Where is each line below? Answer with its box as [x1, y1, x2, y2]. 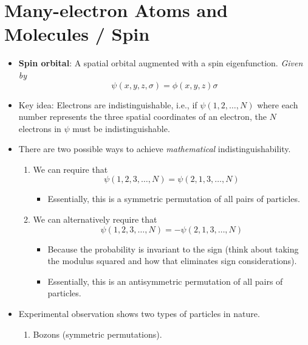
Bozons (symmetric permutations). [33, 327, 162, 340]
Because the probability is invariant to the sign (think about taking [47, 242, 299, 255]
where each [257, 98, 298, 111]
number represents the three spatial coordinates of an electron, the [18, 110, 267, 123]
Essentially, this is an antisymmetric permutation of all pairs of [47, 274, 283, 287]
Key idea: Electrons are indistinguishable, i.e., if [18, 98, 197, 111]
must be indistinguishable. [72, 122, 170, 134]
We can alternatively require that [33, 213, 157, 226]
